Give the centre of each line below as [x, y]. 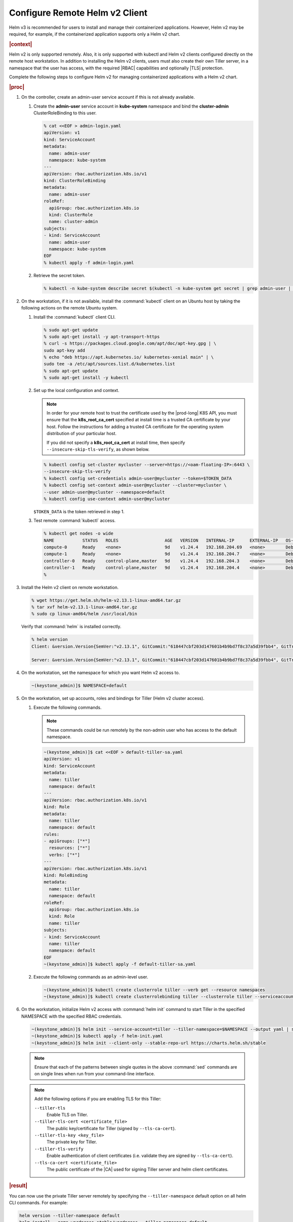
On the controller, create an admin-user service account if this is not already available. [108, 97]
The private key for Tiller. [72, 1142]
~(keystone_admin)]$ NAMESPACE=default [79, 686]
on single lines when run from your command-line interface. [95, 1074]
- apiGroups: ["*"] [67, 841]
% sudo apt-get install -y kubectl [86, 378]
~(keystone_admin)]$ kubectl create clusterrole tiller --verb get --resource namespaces [155, 990]
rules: [52, 834]
